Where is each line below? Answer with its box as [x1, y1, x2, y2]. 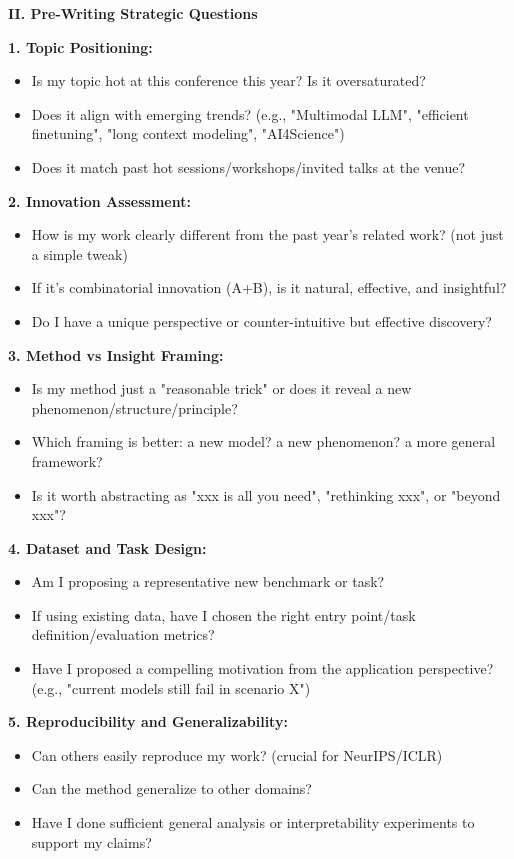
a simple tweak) [31, 243, 128, 264]
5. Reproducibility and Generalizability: [8, 711, 288, 732]
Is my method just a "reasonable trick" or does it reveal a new [31, 378, 412, 399]
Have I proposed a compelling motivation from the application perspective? [31, 658, 494, 679]
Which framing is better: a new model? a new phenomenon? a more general [31, 431, 496, 452]
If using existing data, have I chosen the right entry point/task [31, 604, 416, 625]
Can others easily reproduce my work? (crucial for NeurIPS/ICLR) [31, 744, 443, 765]
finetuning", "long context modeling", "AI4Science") [31, 123, 345, 144]
